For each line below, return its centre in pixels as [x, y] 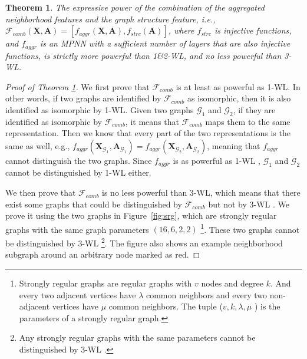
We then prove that [41, 192]
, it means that [152, 121]
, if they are [254, 110]
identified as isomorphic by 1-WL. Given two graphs [100, 110]
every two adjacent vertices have [77, 294]
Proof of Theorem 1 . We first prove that [77, 86]
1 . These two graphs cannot [250, 228]
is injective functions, [253, 30]
